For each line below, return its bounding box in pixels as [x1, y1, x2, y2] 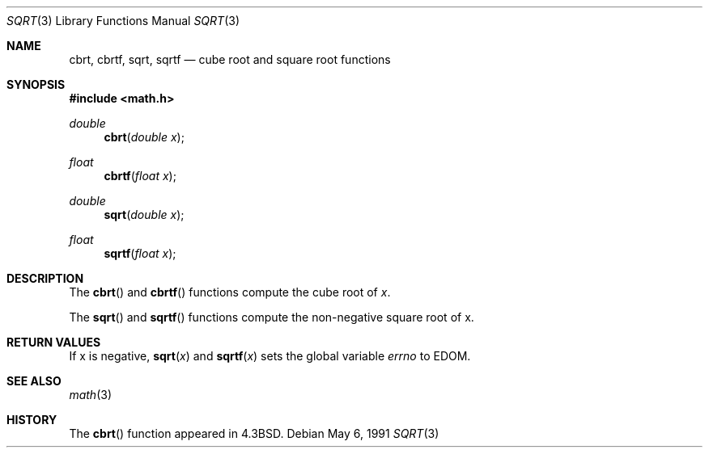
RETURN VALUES [6, 335, 101, 349]
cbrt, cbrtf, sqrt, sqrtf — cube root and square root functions [69, 53, 391, 66]
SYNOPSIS [6, 78, 66, 91]
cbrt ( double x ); [104, 130, 185, 144]
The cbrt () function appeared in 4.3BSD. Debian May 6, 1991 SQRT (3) [69, 427, 439, 440]
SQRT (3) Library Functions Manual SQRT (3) [6, 14, 240, 27]
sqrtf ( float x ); [104, 246, 176, 260]
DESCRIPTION [6, 271, 84, 285]
